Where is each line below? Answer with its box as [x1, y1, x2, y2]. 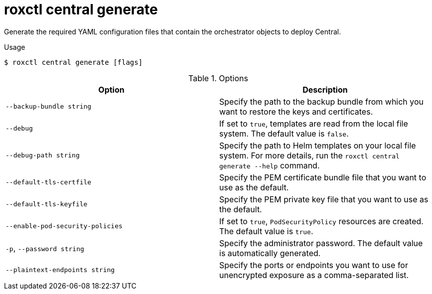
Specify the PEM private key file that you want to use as [219, 194, 429, 204]
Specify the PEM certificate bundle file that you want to [219, 172, 427, 182]
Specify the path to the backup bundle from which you [219, 96, 424, 107]
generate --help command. [219, 160, 320, 170]
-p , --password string [5, 243, 84, 253]
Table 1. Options [188, 73, 248, 83]
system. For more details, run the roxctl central [219, 150, 400, 160]
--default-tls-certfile [5, 178, 92, 186]
